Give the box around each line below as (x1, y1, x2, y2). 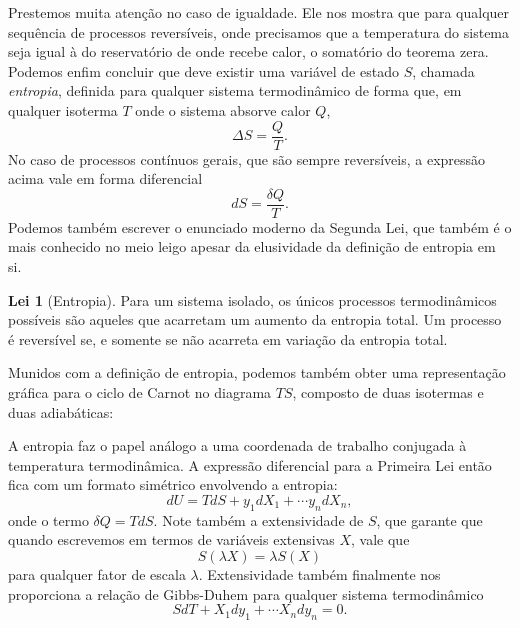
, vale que (351, 529, 410, 550)
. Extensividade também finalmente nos (198, 563, 441, 584)
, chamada (412, 60, 475, 81)
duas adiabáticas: (8, 401, 114, 422)
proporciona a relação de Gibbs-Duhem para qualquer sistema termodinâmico (8, 583, 484, 604)
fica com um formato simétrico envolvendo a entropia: (8, 474, 338, 495)
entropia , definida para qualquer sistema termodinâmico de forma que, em (8, 80, 462, 101)
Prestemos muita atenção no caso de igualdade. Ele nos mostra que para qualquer (8, 2, 510, 22)
